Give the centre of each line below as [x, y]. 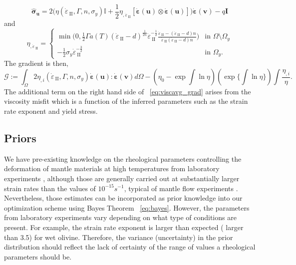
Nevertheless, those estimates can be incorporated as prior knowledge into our [123, 198]
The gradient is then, [36, 63]
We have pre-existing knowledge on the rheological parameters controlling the [123, 158]
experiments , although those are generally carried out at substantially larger [122, 178]
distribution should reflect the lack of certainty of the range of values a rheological [130, 247]
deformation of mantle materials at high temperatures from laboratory [112, 168]
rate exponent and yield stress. [51, 111]
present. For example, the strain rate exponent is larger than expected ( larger [124, 227]
